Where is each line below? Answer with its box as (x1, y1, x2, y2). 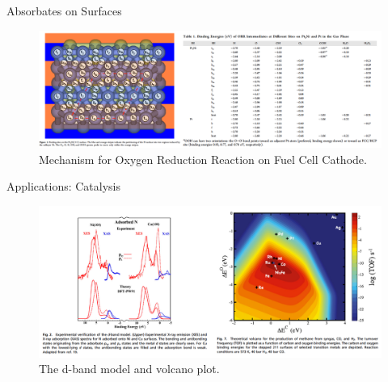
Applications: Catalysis (6, 178, 121, 195)
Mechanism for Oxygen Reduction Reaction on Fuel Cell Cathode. (39, 150, 367, 167)
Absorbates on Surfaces (6, 2, 122, 19)
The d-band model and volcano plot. (39, 360, 220, 377)
